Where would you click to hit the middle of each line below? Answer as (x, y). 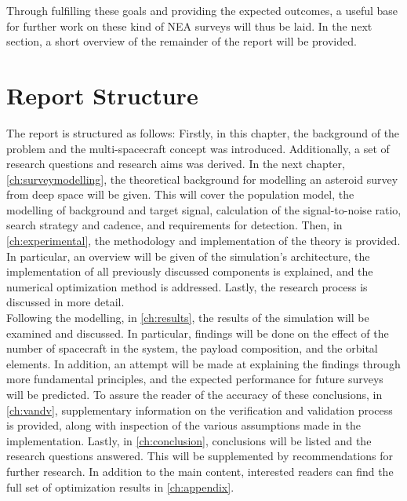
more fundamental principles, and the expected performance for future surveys (195, 379)
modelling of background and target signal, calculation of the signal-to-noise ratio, (204, 209)
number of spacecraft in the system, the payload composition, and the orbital (192, 348)
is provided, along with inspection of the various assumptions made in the (184, 425)
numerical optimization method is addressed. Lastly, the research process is (187, 286)
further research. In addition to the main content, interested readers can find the (200, 471)
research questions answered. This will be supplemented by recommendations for (200, 456)
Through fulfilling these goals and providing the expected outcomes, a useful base (202, 10)
